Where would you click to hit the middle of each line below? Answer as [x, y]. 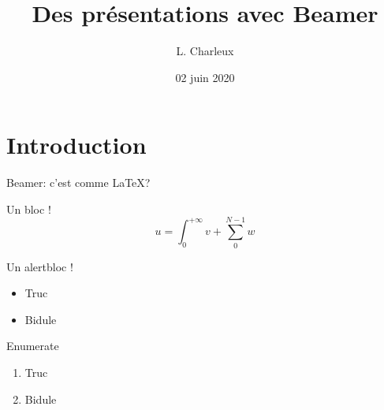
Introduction [76, 145]
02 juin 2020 [205, 77]
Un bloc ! [29, 209]
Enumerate [33, 346]
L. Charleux [205, 51]
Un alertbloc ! [40, 266]
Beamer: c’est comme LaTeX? [78, 183]
